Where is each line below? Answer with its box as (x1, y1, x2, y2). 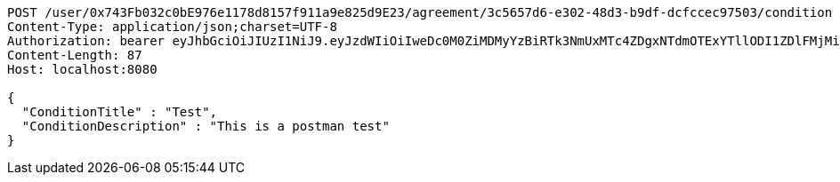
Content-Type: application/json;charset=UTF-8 (7, 20, 337, 34)
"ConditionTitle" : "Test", (21, 105, 218, 119)
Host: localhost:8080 (7, 62, 157, 76)
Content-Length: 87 (7, 48, 142, 62)
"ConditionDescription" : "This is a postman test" (21, 119, 390, 133)
